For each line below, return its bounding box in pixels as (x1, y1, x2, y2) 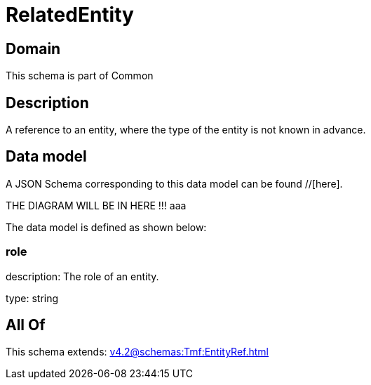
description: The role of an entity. (6, 270, 159, 282)
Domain (6, 39, 61, 58)
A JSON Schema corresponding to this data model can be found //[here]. (6, 177, 343, 190)
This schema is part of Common (6, 70, 154, 82)
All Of (6, 316, 46, 334)
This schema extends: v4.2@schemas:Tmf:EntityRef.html (6, 346, 269, 358)
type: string (6, 292, 59, 304)
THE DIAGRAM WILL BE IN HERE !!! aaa (6, 199, 187, 211)
